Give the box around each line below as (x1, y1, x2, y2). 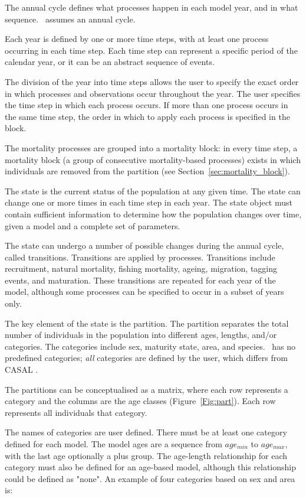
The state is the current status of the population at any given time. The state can (5, 184, 301, 197)
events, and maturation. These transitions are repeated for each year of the (5, 274, 276, 286)
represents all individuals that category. (5, 406, 147, 418)
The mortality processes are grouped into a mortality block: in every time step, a (5, 141, 298, 154)
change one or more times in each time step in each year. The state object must (5, 196, 292, 209)
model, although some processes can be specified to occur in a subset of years (5, 285, 284, 298)
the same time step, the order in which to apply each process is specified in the (5, 110, 290, 122)
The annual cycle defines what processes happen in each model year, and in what (5, 1, 298, 13)
